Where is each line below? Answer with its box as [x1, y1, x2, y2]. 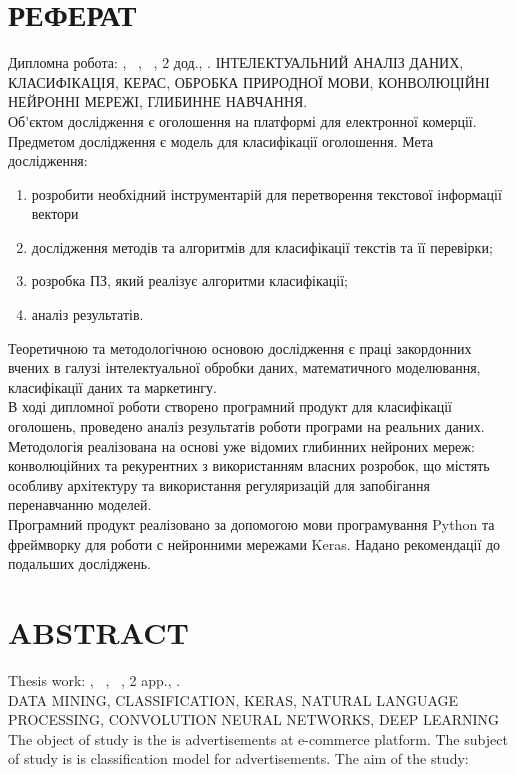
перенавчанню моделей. [8, 494, 152, 515]
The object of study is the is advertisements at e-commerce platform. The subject [8, 728, 508, 749]
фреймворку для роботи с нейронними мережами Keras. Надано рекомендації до [8, 533, 501, 554]
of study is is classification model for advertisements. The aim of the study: [8, 748, 469, 769]
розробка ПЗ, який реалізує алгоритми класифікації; [31, 270, 348, 291]
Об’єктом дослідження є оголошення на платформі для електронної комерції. [8, 110, 477, 131]
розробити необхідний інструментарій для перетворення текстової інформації [31, 183, 502, 204]
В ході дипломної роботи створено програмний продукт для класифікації [8, 396, 452, 417]
